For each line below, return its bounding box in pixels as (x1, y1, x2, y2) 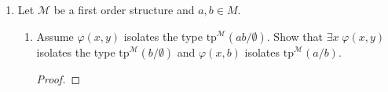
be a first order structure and (53, 2, 195, 17)
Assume (36, 28, 74, 44)
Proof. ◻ (36, 70, 81, 86)
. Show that (266, 28, 323, 44)
